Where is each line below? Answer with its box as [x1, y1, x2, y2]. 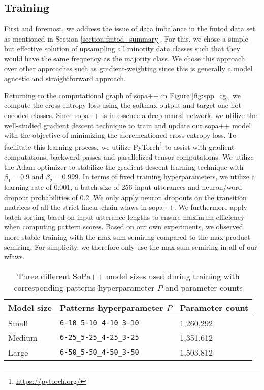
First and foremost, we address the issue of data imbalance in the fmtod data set [4, 23, 255, 34]
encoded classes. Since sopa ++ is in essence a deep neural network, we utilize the [4, 109, 257, 120]
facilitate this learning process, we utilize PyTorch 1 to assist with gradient [4, 140, 235, 152]
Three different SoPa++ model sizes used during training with [17, 269, 240, 282]
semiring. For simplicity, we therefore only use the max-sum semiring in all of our [4, 241, 257, 252]
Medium [8, 331, 38, 343]
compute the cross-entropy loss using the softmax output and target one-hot [4, 100, 241, 110]
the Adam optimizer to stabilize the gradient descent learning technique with [4, 161, 244, 172]
